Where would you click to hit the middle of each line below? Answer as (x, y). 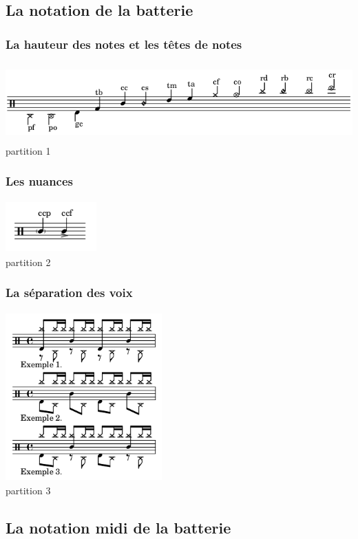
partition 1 (28, 150)
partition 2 (28, 262)
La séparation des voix (69, 293)
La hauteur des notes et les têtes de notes (124, 44)
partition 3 (28, 491)
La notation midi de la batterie (118, 527)
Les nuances (40, 181)
